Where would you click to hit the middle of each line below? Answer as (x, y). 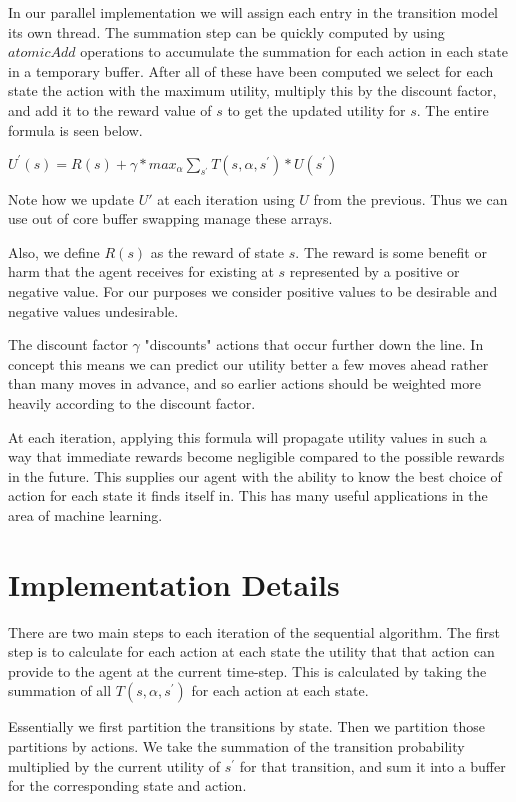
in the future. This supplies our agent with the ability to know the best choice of (255, 475)
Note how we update (71, 198)
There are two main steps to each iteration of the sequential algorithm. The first (254, 631)
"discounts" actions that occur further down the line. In (314, 344)
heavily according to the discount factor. (132, 403)
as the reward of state (217, 251)
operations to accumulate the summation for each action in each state (294, 51)
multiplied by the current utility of (114, 765)
